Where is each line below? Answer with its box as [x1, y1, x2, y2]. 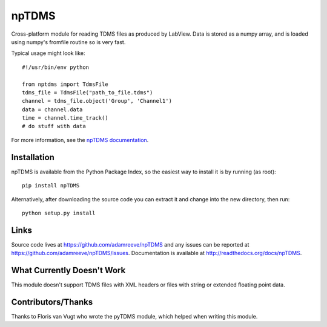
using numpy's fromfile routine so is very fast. [11, 38, 126, 45]
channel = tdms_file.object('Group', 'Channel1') [22, 97, 173, 105]
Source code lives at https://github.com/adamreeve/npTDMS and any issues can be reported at [11, 241, 249, 248]
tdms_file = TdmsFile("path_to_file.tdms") [22, 89, 153, 96]
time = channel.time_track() [22, 115, 108, 121]
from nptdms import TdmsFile [22, 80, 108, 88]
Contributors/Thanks [11, 297, 93, 307]
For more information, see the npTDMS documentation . [11, 136, 149, 143]
